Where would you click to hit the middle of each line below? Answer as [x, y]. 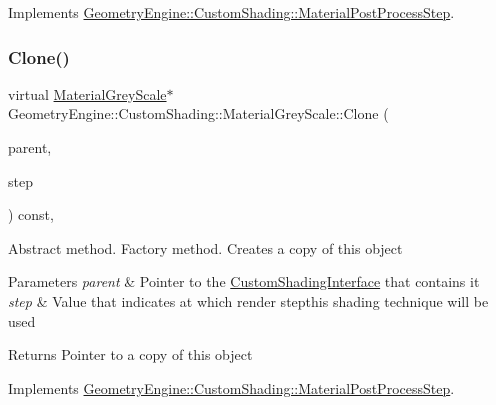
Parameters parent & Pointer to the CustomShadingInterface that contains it [244, 281]
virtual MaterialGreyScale [87, 93]
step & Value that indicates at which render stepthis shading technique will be [248, 300]
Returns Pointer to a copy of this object [130, 354]
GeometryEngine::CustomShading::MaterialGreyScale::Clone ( [198, 113]
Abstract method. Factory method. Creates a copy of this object [205, 247]
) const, [31, 214]
